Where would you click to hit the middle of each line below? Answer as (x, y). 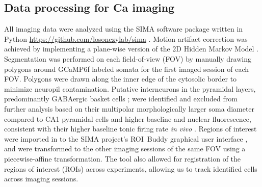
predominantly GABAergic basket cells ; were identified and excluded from (121, 99)
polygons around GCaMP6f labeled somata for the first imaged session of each (126, 69)
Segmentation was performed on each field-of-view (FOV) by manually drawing (128, 58)
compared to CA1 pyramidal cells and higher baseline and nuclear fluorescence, (128, 118)
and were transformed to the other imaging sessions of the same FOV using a (125, 149)
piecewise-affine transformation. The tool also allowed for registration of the (123, 158)
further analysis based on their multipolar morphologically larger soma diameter (129, 108)
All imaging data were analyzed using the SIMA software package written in (124, 29)
